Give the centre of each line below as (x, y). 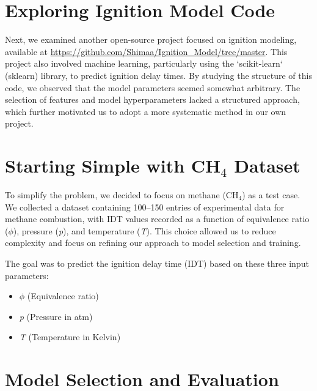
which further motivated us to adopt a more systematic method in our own (146, 111)
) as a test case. (271, 195)
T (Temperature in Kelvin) (70, 337)
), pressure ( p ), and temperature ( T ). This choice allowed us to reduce (144, 230)
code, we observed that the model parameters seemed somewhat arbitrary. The (153, 87)
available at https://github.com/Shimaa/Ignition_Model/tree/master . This (146, 51)
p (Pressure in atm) (56, 316)
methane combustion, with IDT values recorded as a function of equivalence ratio (157, 219)
